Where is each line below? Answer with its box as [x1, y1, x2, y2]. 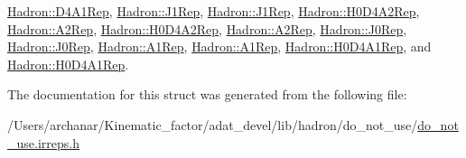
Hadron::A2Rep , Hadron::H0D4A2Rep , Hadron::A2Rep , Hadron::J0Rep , [7, 19, 407, 38]
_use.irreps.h [7, 133, 79, 152]
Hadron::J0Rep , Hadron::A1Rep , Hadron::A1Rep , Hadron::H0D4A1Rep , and [7, 37, 432, 56]
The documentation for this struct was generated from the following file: [7, 85, 407, 104]
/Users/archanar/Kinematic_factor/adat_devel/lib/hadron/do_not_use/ [7, 115, 418, 134]
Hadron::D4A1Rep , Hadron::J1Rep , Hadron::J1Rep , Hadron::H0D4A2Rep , [7, 2, 420, 20]
